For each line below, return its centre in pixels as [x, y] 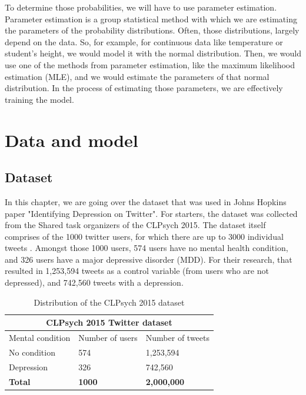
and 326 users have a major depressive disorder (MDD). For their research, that [149, 259]
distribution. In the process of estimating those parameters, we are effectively [144, 88]
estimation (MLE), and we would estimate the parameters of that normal [137, 76]
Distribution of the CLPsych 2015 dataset [109, 302]
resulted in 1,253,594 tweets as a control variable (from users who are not [137, 271]
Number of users [108, 338]
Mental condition [40, 338]
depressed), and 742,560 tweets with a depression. [94, 282]
